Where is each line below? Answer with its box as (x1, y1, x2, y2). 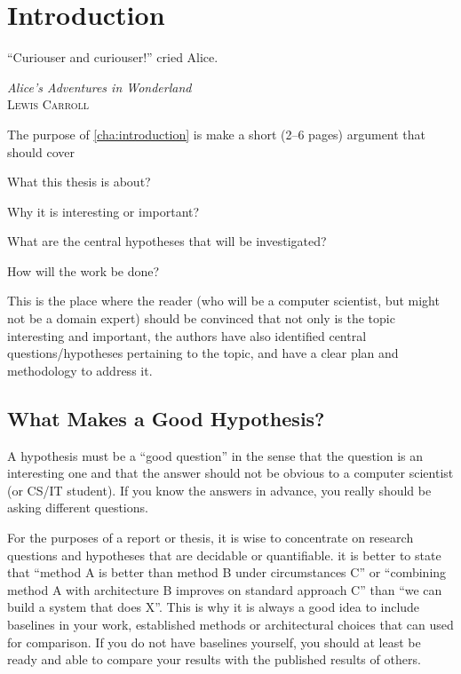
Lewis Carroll (7, 95, 89, 114)
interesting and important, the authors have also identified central (7, 326, 367, 345)
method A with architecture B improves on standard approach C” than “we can (7, 580, 442, 599)
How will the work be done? (7, 261, 160, 280)
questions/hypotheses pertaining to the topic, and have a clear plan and (7, 344, 399, 362)
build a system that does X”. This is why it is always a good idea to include (7, 598, 420, 616)
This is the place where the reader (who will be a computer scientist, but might (7, 291, 440, 310)
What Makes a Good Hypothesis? (7, 404, 325, 432)
